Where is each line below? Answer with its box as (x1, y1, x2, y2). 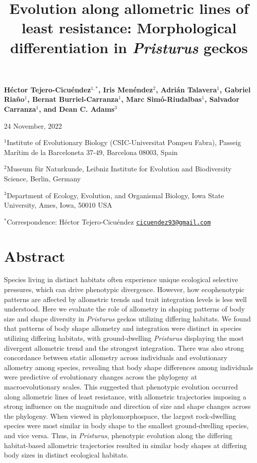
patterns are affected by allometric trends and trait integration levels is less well (4, 294, 247, 304)
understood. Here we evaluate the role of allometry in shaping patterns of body (4, 304, 245, 314)
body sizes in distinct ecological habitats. (4, 450, 129, 460)
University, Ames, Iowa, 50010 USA (4, 200, 112, 210)
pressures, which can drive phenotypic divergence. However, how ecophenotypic (4, 284, 245, 295)
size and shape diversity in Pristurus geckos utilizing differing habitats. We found (4, 313, 251, 323)
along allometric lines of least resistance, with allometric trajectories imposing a (4, 391, 247, 401)
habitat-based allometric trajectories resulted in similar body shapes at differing (4, 440, 247, 450)
